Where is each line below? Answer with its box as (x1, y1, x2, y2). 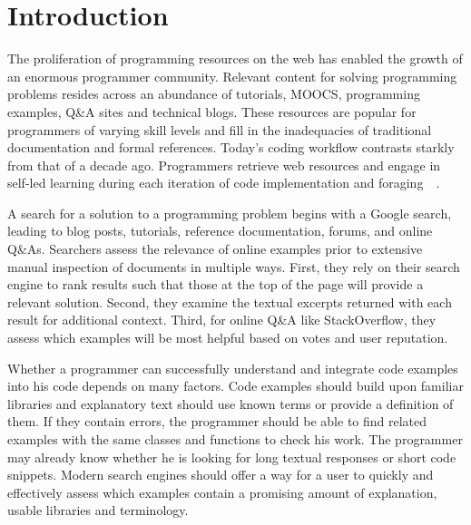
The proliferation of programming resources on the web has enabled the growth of (7, 49, 463, 68)
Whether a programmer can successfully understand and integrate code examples (7, 358, 458, 377)
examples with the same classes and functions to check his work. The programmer (7, 430, 463, 448)
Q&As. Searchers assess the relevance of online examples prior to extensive (7, 239, 423, 258)
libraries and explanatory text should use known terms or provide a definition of (7, 394, 454, 413)
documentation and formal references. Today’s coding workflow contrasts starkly (7, 138, 455, 157)
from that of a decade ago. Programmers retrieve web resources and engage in (7, 155, 441, 174)
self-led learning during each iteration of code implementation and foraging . (7, 173, 440, 192)
